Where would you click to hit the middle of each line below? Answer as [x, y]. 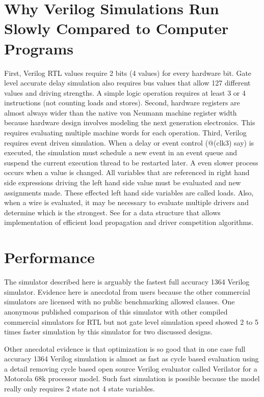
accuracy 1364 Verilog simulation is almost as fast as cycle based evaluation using [131, 359]
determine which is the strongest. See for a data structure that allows [112, 212]
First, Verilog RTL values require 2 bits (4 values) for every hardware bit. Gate [128, 73]
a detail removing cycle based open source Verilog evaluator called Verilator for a [131, 368]
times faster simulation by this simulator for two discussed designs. [109, 332]
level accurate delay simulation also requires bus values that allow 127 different [127, 83]
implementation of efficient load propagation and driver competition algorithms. [129, 222]
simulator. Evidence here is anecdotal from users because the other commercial [127, 291]
